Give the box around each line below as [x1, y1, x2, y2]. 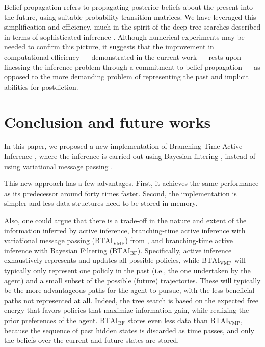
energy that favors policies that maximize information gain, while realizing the [4, 305, 249, 315]
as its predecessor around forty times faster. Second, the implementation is [4, 188, 237, 198]
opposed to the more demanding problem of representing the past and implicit [4, 71, 249, 82]
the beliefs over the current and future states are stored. [4, 335, 179, 345]
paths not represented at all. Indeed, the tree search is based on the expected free [4, 295, 259, 305]
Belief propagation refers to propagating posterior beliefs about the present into [4, 2, 253, 12]
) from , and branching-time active [125, 235, 233, 246]
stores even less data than [127, 314, 208, 325]
